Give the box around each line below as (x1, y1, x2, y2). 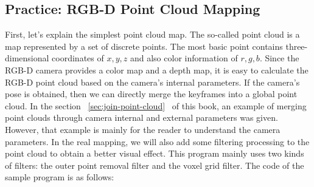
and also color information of (130, 52, 238, 64)
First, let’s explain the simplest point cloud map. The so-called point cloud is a (5, 28, 300, 41)
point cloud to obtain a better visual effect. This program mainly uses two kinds (5, 147, 304, 160)
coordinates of (52, 52, 104, 64)
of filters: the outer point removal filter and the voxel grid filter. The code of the (5, 158, 304, 171)
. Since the (259, 52, 299, 64)
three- (285, 39, 308, 52)
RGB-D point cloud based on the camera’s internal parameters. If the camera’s (5, 75, 300, 88)
